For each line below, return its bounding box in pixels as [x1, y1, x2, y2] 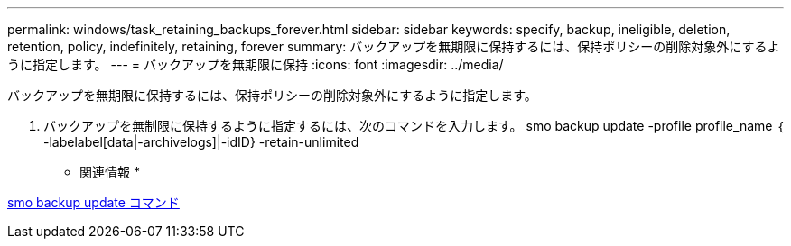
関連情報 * [79, 164, 140, 179]
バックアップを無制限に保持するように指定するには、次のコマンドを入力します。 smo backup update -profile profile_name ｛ [43, 118, 784, 133]
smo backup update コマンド [7, 195, 180, 210]
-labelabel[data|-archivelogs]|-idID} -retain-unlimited [43, 134, 359, 150]
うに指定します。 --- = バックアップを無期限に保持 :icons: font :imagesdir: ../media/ [7, 57, 504, 72]
